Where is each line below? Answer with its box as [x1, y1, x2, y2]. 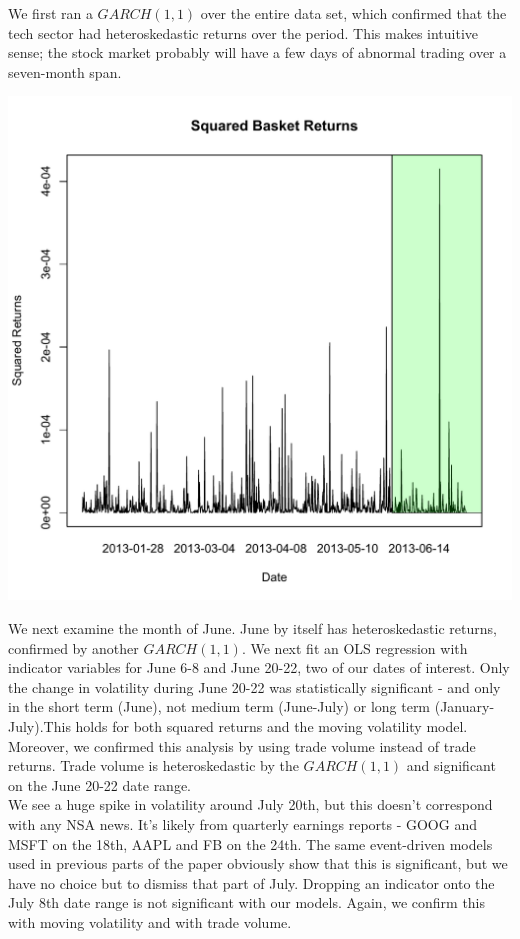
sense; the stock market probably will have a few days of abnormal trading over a [8, 42, 507, 63]
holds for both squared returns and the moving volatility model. [75, 715, 468, 736]
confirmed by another [8, 637, 139, 658]
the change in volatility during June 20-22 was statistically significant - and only [8, 676, 501, 697]
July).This [8, 715, 71, 736]
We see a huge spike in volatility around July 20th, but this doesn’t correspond [8, 794, 493, 815]
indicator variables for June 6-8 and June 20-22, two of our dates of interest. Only [8, 657, 510, 678]
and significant [406, 755, 496, 776]
